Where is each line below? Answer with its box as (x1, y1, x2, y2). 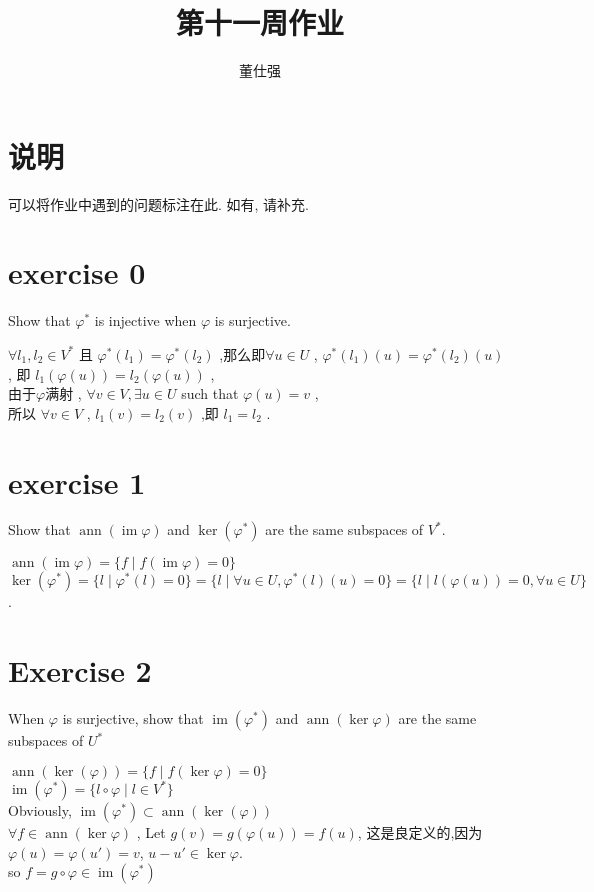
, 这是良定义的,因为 (357, 822, 483, 843)
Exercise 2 (8, 650, 152, 691)
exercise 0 (8, 252, 146, 293)
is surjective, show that (62, 708, 204, 729)
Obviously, (8, 800, 72, 821)
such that (181, 383, 239, 404)
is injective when (94, 310, 197, 331)
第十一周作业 (175, 2, 344, 43)
